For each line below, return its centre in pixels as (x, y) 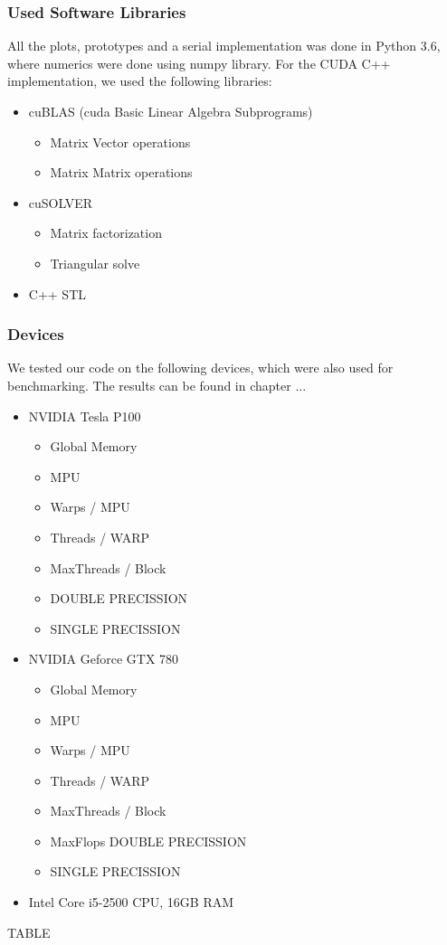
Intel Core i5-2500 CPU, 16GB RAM (131, 902)
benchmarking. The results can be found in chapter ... (157, 385)
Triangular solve (95, 263)
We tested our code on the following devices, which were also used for (200, 368)
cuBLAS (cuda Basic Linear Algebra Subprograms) (171, 111)
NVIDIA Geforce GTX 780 (104, 659)
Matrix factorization (106, 233)
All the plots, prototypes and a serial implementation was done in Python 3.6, (224, 46)
